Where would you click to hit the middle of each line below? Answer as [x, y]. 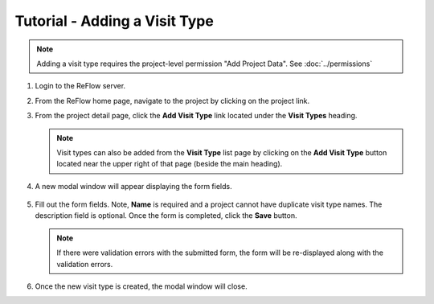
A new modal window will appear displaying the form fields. [133, 186]
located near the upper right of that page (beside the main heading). [170, 164]
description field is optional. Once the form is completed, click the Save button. [166, 216]
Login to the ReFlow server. [80, 86]
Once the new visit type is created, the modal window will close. [141, 286]
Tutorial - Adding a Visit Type [115, 21]
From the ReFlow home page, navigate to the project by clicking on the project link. [172, 101]
